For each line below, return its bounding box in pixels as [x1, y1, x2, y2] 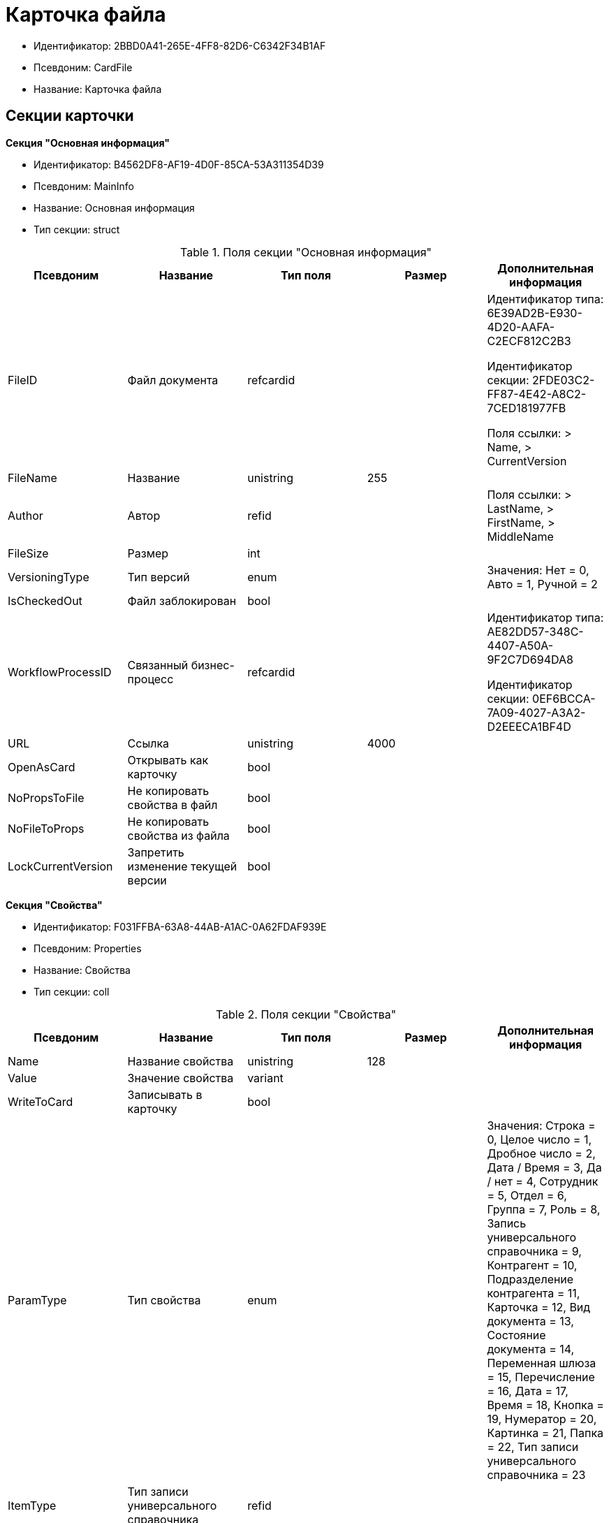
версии [127, 873, 167, 887]
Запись [487, 1216, 527, 1230]
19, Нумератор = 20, [487, 1411, 597, 1426]
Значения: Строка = [487, 1118, 596, 1132]
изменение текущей [127, 859, 237, 873]
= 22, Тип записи [487, 1439, 579, 1454]
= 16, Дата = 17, [487, 1383, 568, 1398]
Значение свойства [127, 1070, 234, 1085]
